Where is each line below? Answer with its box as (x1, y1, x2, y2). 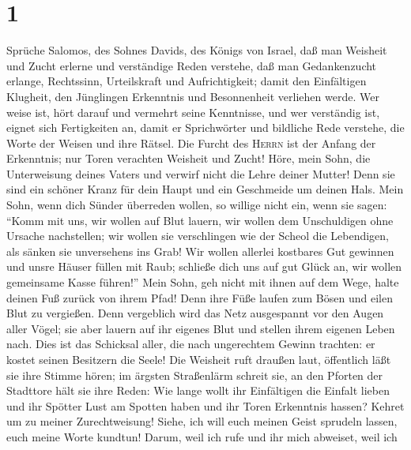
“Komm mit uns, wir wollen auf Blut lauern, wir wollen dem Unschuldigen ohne (6, 212, 394, 228)
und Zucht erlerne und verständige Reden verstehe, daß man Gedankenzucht (6, 57, 377, 73)
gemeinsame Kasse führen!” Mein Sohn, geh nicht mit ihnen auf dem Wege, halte (6, 274, 399, 291)
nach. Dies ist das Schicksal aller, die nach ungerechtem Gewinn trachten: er (6, 336, 375, 352)
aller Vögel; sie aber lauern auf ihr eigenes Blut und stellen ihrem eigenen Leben (6, 320, 395, 336)
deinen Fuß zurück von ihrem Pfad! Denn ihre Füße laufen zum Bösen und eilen (6, 289, 393, 306)
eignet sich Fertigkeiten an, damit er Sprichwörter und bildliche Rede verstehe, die (6, 119, 405, 136)
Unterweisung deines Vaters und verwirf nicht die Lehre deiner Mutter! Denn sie (6, 165, 395, 182)
